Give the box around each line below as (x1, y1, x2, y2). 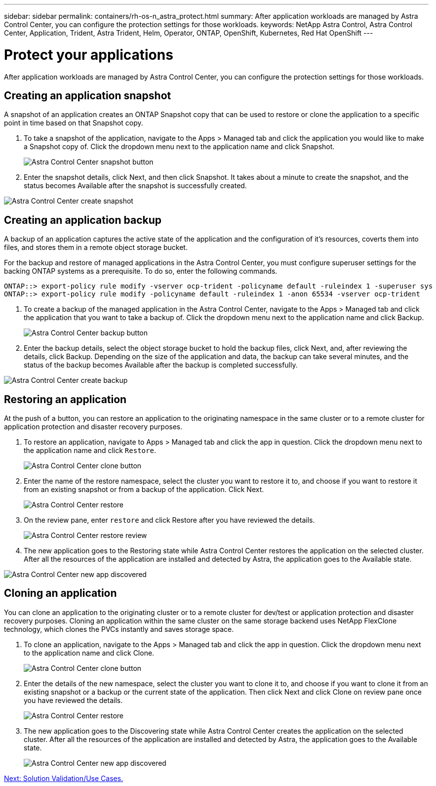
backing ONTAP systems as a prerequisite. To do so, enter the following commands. (4, 267, 277, 276)
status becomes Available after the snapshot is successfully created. (24, 181, 247, 190)
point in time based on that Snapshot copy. (4, 119, 143, 127)
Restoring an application (4, 393, 127, 406)
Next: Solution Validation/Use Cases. (4, 774, 123, 783)
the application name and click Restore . (24, 446, 156, 455)
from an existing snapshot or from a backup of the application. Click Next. (24, 485, 264, 494)
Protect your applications (4, 46, 173, 63)
